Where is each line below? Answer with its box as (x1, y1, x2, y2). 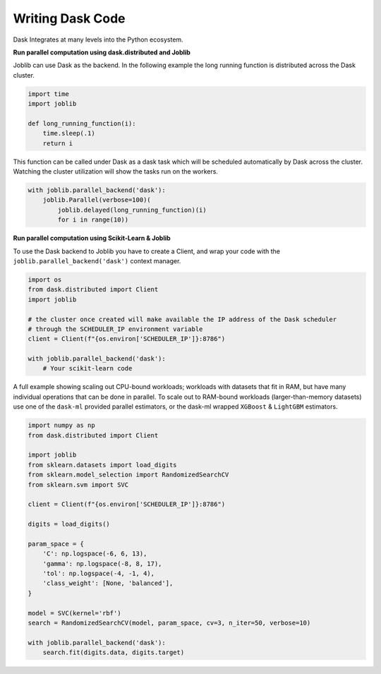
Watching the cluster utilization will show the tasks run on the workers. (13, 167, 219, 176)
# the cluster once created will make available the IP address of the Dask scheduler (28, 315, 337, 323)
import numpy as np (28, 421, 95, 430)
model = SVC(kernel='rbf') (28, 609, 121, 617)
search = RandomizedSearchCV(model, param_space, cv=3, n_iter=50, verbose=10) (28, 619, 311, 627)
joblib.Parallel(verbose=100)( (42, 196, 151, 204)
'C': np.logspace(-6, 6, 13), (42, 550, 147, 558)
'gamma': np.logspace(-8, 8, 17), (42, 560, 162, 567)
